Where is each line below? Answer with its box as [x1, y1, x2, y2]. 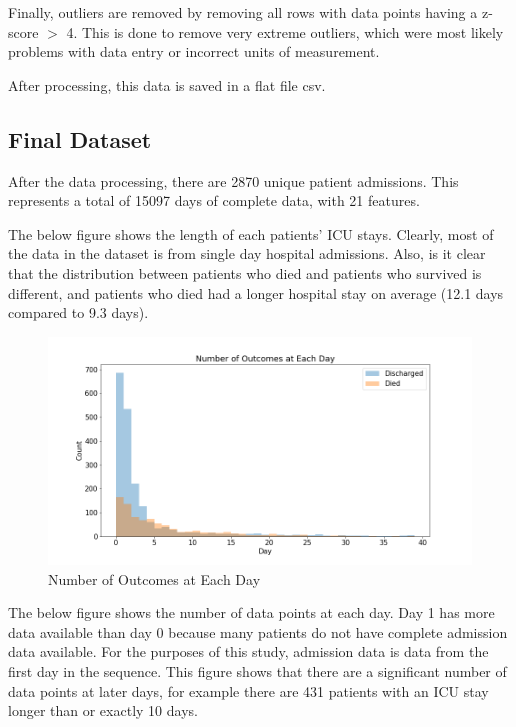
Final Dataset [8, 123, 152, 154]
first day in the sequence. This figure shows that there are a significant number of [8, 661, 507, 681]
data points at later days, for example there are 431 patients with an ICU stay [8, 680, 489, 701]
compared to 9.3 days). [8, 302, 149, 323]
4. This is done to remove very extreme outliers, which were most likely [66, 21, 504, 42]
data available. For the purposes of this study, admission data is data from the [8, 641, 489, 662]
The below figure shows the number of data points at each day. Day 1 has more [8, 602, 495, 623]
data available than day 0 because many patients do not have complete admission [8, 621, 508, 642]
